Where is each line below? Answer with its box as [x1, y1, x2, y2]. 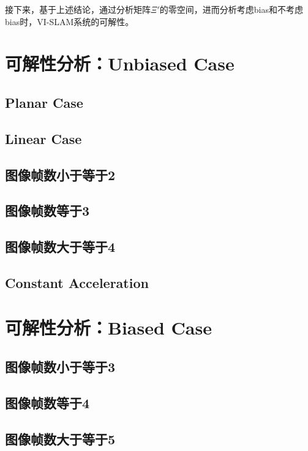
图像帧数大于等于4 [5, 237, 116, 256]
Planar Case [5, 93, 83, 112]
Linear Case [5, 129, 82, 148]
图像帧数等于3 [5, 201, 90, 220]
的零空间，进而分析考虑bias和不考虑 [159, 3, 303, 15]
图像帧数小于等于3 [5, 357, 116, 376]
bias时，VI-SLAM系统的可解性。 [5, 15, 134, 28]
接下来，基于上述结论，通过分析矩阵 [5, 3, 151, 15]
